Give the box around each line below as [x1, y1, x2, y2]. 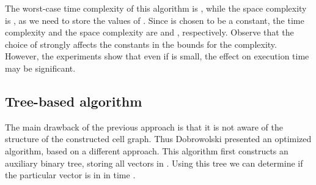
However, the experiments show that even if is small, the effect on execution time [5, 50, 309, 62]
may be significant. [5, 61, 76, 74]
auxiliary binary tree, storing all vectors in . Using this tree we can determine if [5, 156, 303, 169]
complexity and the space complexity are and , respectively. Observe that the [5, 26, 294, 39]
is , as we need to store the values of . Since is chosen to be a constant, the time [5, 13, 304, 26]
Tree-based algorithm [5, 91, 142, 110]
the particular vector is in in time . [5, 168, 136, 181]
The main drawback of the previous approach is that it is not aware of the [5, 120, 283, 133]
